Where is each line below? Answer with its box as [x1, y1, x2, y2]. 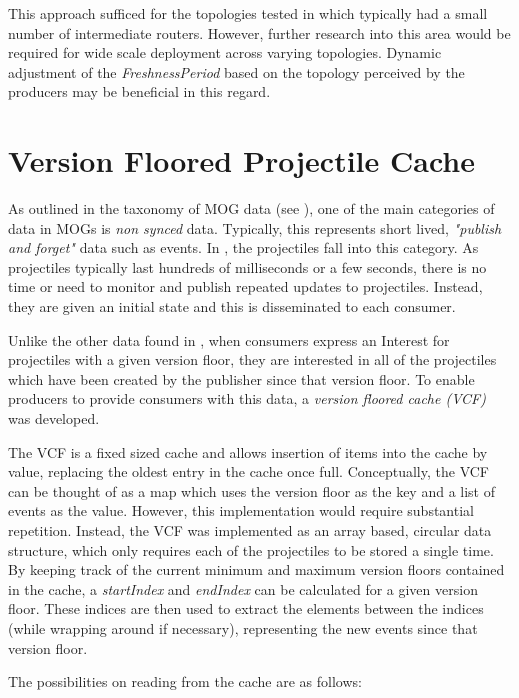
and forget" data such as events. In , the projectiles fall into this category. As [8, 237, 479, 258]
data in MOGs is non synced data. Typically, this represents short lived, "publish [8, 217, 502, 238]
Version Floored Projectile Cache [8, 140, 475, 181]
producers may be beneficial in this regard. [8, 81, 271, 102]
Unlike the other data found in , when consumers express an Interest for [8, 329, 450, 350]
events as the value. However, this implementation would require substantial [8, 500, 474, 521]
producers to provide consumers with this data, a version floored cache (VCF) [8, 388, 486, 409]
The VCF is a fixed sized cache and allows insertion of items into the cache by [8, 441, 488, 462]
